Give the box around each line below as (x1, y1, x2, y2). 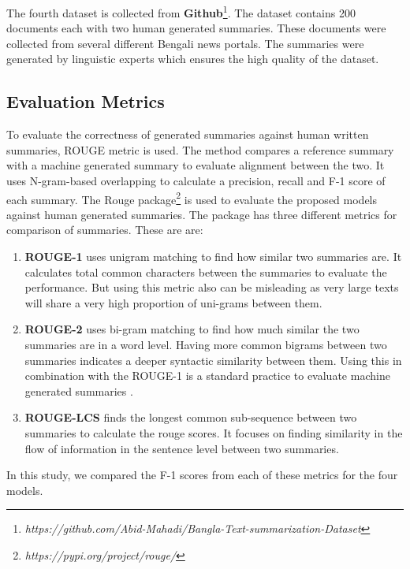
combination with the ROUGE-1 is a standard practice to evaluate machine (24, 367, 390, 384)
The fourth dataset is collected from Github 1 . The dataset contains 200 (6, 2, 356, 20)
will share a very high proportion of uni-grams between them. (24, 294, 322, 311)
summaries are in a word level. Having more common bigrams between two (24, 337, 387, 353)
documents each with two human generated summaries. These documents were (6, 20, 386, 36)
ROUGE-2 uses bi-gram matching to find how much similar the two (24, 321, 360, 337)
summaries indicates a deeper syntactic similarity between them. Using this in (24, 351, 402, 368)
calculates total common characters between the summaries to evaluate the (24, 263, 387, 280)
